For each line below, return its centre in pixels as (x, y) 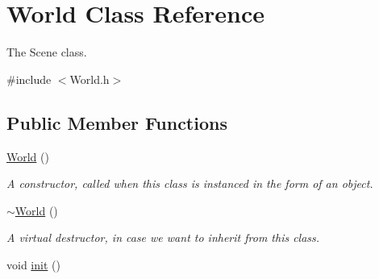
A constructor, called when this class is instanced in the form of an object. (190, 183)
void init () (33, 264)
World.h (90, 79)
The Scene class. (47, 52)
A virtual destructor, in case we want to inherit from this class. (163, 237)
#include (29, 79)
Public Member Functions (117, 122)
